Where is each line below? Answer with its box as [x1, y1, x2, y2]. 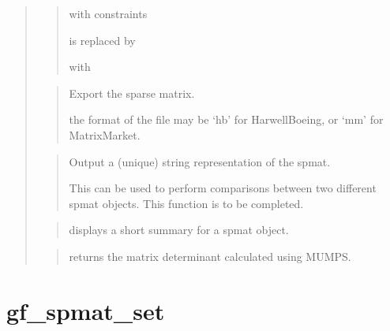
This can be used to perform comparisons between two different [69, 180, 377, 196]
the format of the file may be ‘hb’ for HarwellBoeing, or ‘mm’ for [69, 111, 384, 128]
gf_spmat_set [6, 294, 165, 326]
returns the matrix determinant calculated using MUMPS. [69, 247, 351, 264]
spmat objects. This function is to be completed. [69, 195, 304, 211]
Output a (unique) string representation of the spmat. [69, 153, 331, 169]
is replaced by [69, 32, 136, 48]
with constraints [69, 6, 148, 21]
